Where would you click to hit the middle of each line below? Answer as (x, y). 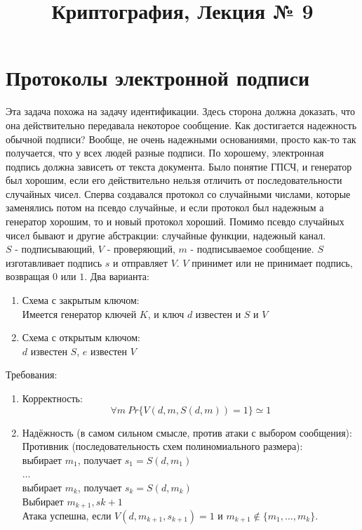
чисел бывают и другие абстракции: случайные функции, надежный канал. (166, 235)
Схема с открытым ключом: (81, 337)
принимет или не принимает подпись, (272, 262)
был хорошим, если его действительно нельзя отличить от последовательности (174, 180)
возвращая (28, 276)
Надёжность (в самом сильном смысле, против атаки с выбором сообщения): (187, 432)
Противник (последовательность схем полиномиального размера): (162, 446)
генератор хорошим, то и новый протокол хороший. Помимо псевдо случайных (175, 221)
